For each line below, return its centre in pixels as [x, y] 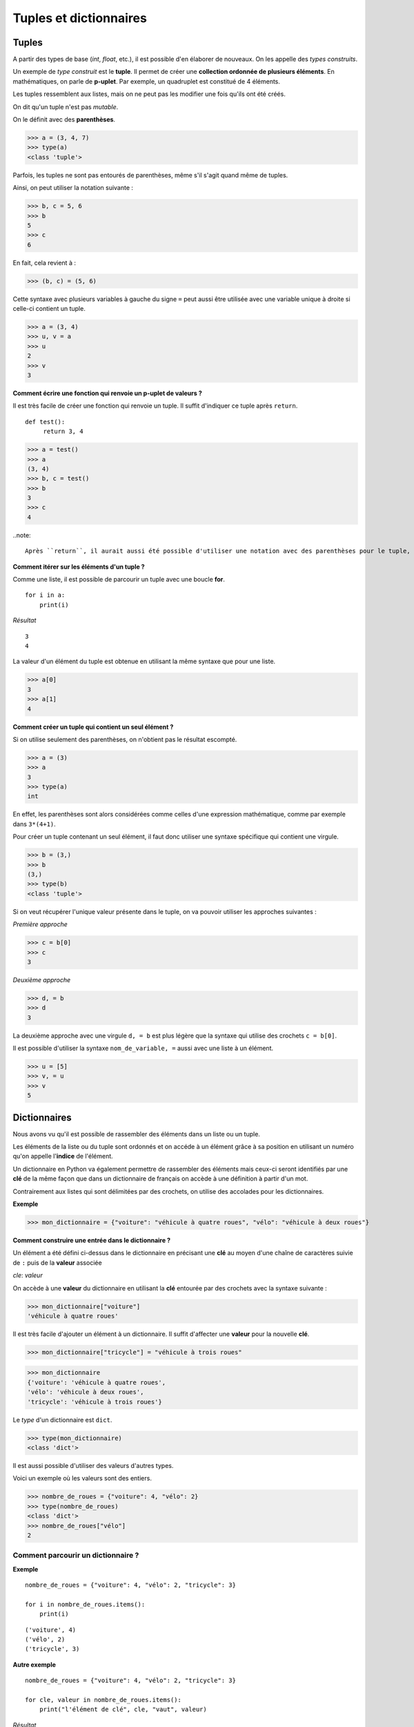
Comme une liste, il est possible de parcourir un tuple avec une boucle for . [119, 580]
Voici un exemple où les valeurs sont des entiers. [82, 1478]
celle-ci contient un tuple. [49, 309]
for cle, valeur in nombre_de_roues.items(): [103, 1700]
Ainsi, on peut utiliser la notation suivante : [73, 188]
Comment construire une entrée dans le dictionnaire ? [92, 1240]
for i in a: [45, 595]
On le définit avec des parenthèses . [64, 120]
